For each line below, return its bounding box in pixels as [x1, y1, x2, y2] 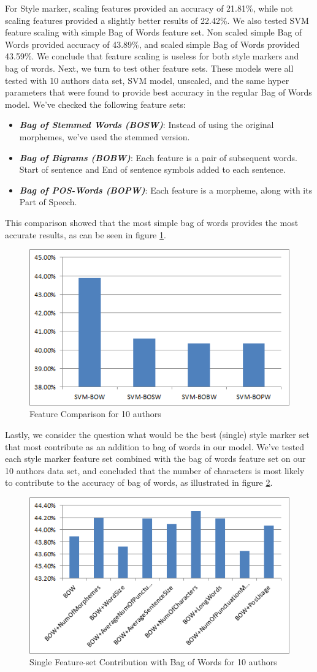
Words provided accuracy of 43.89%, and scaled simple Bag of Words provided [5, 37, 300, 50]
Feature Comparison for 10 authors [29, 407, 161, 420]
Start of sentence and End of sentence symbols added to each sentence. [19, 163, 286, 176]
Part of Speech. [19, 195, 77, 208]
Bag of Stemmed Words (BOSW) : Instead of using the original [19, 118, 274, 131]
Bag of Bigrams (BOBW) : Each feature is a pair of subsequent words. [19, 151, 297, 164]
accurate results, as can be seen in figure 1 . [5, 228, 166, 241]
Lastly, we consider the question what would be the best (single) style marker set [5, 428, 310, 441]
